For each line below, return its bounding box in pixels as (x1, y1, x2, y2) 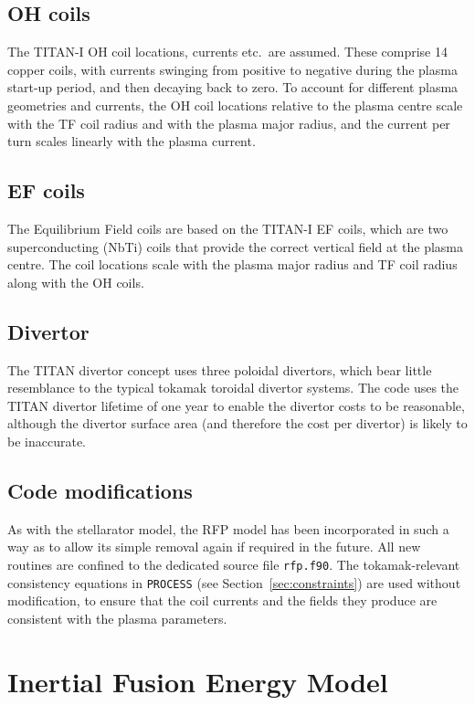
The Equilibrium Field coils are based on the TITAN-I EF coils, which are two (7, 218, 449, 237)
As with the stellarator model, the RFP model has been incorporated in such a (7, 519, 449, 538)
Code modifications (7, 476, 193, 504)
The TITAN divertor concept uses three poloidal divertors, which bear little (7, 360, 432, 379)
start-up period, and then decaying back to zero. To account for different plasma (7, 78, 459, 97)
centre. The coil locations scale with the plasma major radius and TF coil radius (7, 255, 458, 274)
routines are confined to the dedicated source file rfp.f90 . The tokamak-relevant (7, 554, 460, 573)
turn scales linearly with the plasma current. (7, 132, 256, 151)
